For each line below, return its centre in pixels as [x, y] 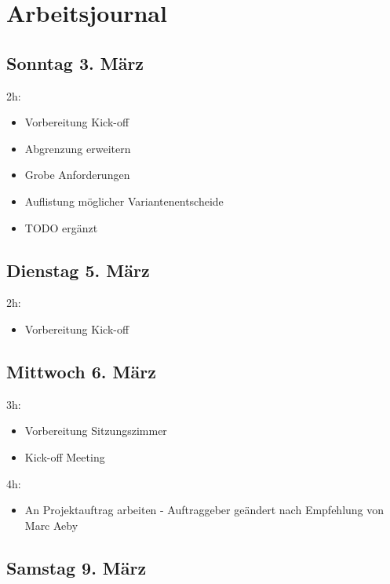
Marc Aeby [51, 525]
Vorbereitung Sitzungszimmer [96, 431]
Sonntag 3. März [75, 62]
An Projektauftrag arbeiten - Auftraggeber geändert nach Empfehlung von [204, 510]
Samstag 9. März [77, 567]
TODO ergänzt [61, 227]
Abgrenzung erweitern [78, 148]
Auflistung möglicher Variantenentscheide [124, 201]
